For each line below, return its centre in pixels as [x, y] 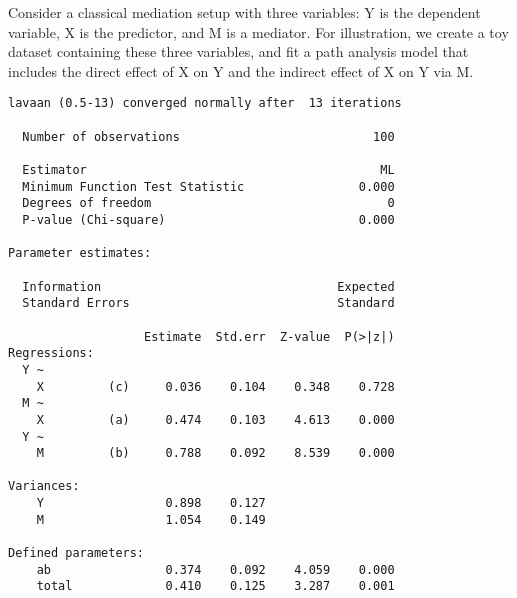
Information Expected [208, 286]
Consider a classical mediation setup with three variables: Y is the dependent [244, 12]
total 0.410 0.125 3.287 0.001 [215, 586]
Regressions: [51, 353]
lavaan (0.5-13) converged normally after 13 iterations [205, 103]
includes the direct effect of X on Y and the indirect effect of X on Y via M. [241, 70]
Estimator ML [208, 170]
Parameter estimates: [80, 253]
